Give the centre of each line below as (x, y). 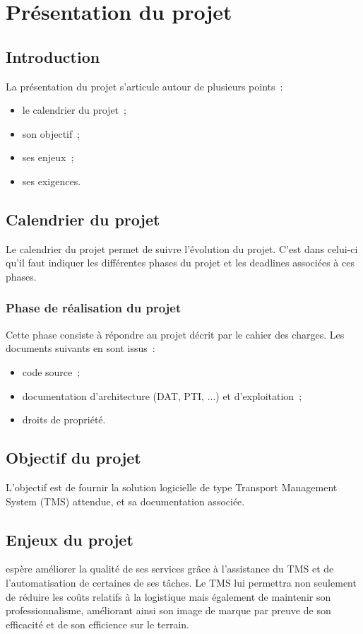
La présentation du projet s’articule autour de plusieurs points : (144, 86)
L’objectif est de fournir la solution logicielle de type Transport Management (172, 487)
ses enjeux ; (48, 157)
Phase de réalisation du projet (94, 308)
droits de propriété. (64, 419)
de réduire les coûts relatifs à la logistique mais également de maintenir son (168, 596)
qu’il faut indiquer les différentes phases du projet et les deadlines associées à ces (180, 263)
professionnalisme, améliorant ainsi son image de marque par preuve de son (168, 610)
